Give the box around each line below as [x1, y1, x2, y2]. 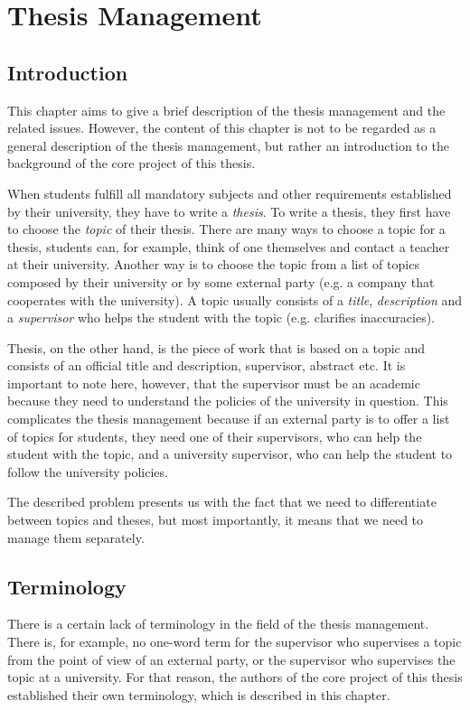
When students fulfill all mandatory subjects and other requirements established [7, 183, 452, 202]
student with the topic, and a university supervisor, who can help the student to [7, 444, 453, 463]
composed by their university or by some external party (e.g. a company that [7, 272, 435, 291]
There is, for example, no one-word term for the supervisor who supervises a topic [7, 632, 462, 651]
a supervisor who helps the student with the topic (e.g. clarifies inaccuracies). [7, 308, 435, 327]
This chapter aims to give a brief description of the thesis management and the [7, 100, 446, 119]
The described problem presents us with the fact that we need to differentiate [7, 492, 437, 511]
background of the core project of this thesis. [7, 154, 256, 173]
